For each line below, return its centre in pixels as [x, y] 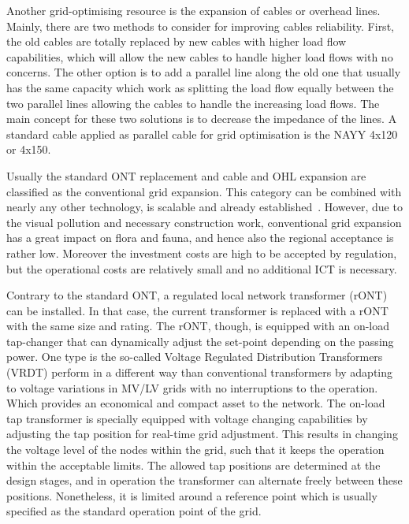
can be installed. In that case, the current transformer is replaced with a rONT [197, 310]
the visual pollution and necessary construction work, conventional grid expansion [204, 222]
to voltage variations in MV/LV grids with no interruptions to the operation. [192, 387]
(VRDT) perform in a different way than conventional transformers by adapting [200, 372]
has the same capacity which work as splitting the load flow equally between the [200, 87]
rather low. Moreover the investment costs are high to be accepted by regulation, [202, 253]
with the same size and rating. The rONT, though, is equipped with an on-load [198, 326]
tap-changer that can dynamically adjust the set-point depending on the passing [200, 341]
